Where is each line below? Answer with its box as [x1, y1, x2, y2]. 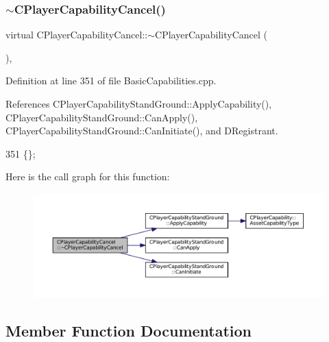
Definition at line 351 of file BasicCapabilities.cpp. [5, 73, 217, 88]
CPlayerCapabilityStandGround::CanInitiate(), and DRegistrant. [5, 123, 278, 138]
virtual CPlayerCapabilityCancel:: [5, 27, 148, 42]
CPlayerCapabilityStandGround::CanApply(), [5, 110, 198, 124]
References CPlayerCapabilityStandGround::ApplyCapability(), [5, 97, 272, 110]
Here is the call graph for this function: [5, 169, 170, 184]
